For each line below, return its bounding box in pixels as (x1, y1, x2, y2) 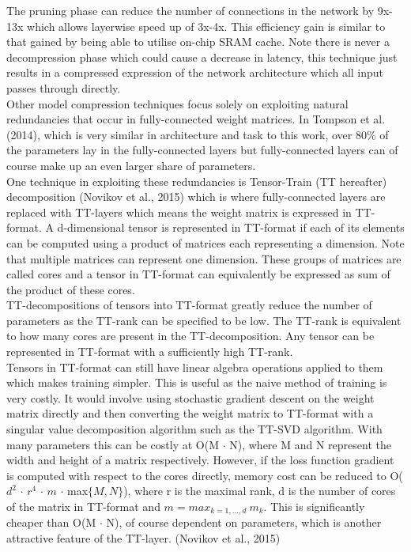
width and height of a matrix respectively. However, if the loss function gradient (6, 452, 394, 468)
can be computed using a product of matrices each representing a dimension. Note (6, 234, 405, 251)
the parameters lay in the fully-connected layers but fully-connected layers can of (6, 142, 398, 158)
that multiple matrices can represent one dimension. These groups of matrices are (6, 250, 402, 267)
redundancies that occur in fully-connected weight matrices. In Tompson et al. (6, 111, 386, 127)
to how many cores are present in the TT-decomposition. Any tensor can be (6, 327, 375, 344)
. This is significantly (263, 498, 365, 514)
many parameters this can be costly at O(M (6, 436, 220, 452)
